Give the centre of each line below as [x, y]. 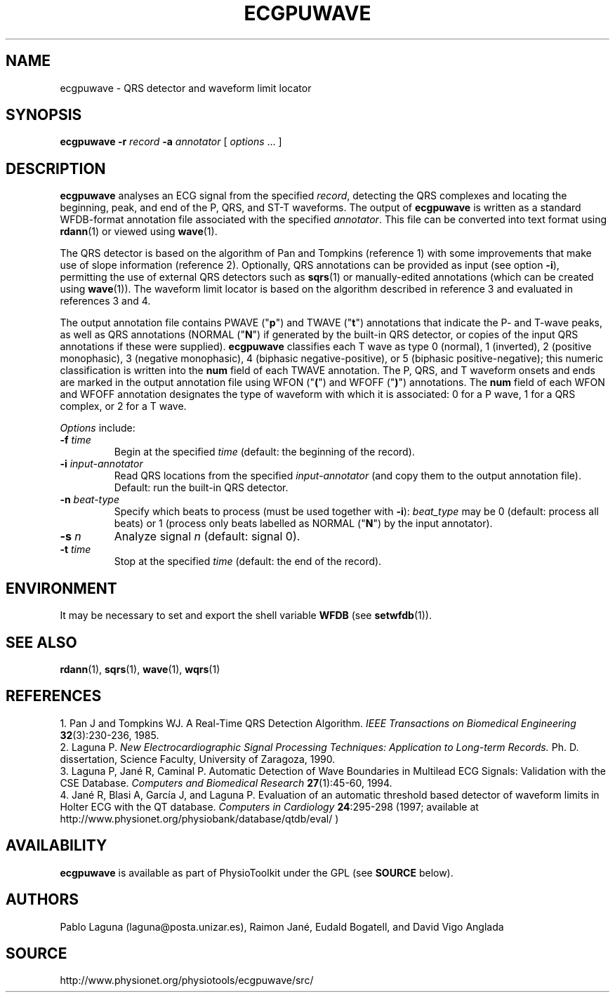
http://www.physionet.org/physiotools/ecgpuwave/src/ [187, 980]
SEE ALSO [41, 642]
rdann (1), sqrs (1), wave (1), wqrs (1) [140, 669]
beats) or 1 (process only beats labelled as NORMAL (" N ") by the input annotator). [303, 524]
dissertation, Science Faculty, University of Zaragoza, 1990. [198, 759]
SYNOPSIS [44, 115]
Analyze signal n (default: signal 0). [207, 537]
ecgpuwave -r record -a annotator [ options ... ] [171, 142]
